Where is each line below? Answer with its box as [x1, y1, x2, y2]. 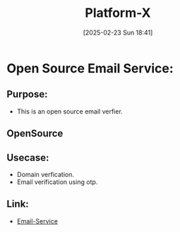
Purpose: [6, 88, 48, 100]
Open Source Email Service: [6, 60, 174, 76]
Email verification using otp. [16, 178, 98, 186]
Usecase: [6, 152, 49, 164]
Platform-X [85, 5, 151, 21]
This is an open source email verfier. [16, 107, 123, 116]
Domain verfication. [16, 170, 75, 178]
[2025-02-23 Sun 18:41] [83, 28, 153, 37]
